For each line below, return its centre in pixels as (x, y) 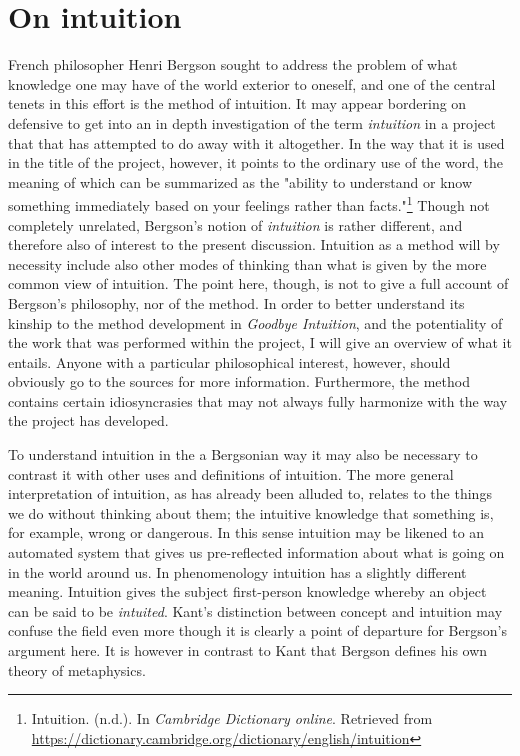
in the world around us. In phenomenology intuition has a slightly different (237, 571)
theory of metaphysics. (77, 669)
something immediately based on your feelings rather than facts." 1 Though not (249, 203)
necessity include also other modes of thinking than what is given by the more (247, 263)
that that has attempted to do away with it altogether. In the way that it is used (256, 142)
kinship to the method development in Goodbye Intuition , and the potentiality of (255, 322)
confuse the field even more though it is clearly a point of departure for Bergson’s (257, 630)
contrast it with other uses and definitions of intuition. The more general (231, 473)
